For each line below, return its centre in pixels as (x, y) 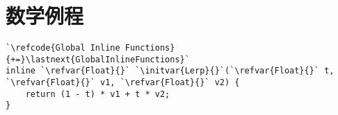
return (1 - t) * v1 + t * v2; (98, 94)
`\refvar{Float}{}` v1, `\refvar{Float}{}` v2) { (123, 83)
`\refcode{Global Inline (63, 48)
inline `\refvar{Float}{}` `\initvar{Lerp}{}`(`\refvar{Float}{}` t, (170, 71)
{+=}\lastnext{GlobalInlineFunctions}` (98, 59)
